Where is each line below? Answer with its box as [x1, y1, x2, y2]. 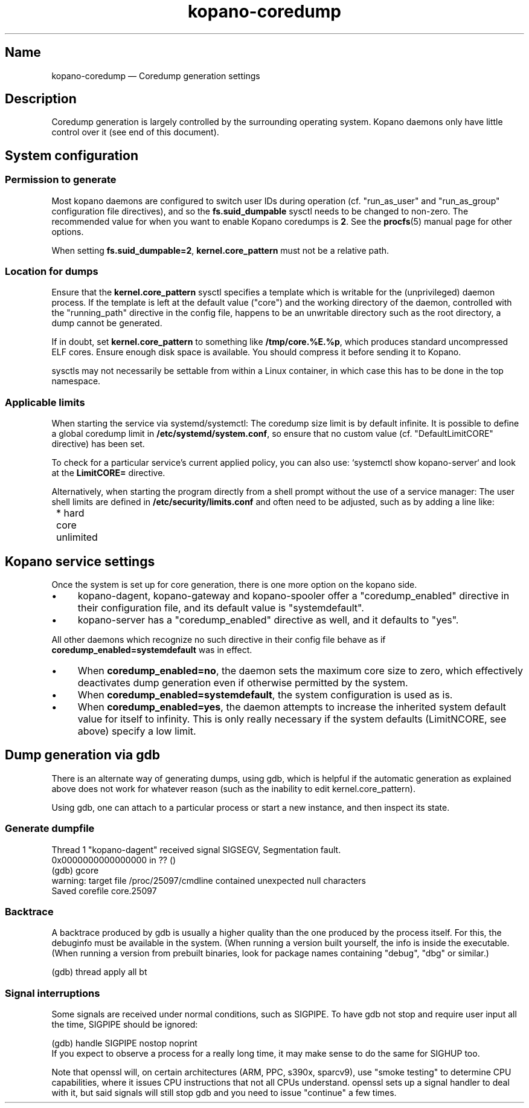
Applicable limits [5, 396, 85, 408]
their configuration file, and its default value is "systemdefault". [77, 602, 364, 614]
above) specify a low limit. [77, 725, 196, 737]
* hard [56, 507, 85, 520]
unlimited [56, 531, 98, 544]
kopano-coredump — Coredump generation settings [51, 70, 260, 81]
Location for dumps [5, 265, 98, 278]
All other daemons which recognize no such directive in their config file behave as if [51, 634, 386, 645]
